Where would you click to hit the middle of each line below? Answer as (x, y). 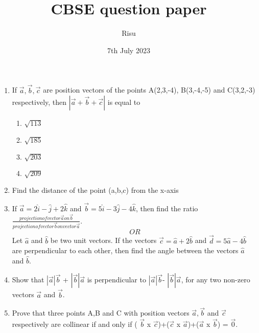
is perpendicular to (116, 280)
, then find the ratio (167, 208)
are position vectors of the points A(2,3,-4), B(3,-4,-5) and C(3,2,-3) (149, 90)
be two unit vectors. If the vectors (103, 240)
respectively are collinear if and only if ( (75, 324)
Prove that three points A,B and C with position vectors (101, 313)
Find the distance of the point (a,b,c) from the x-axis (95, 190)
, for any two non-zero (216, 280)
